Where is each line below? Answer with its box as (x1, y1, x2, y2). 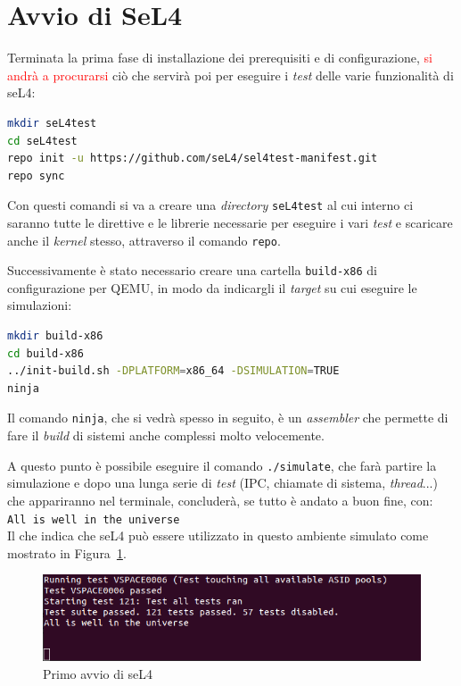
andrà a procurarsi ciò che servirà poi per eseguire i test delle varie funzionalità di (7, 65, 454, 84)
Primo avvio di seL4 (43, 664, 153, 682)
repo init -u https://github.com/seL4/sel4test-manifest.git (7, 152, 378, 165)
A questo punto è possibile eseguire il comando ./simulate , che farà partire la (7, 456, 437, 474)
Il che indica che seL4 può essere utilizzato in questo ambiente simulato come (7, 526, 429, 545)
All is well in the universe (7, 513, 180, 526)
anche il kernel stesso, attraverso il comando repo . (7, 230, 281, 249)
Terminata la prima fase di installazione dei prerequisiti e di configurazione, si (7, 48, 432, 67)
